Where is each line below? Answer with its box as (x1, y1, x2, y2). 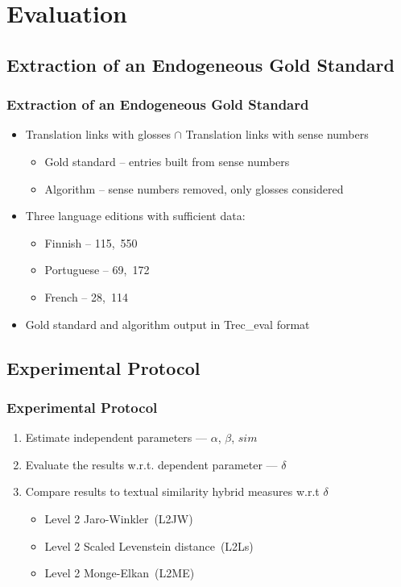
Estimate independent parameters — (25, 429, 207, 446)
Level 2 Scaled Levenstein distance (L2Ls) (44, 537, 254, 554)
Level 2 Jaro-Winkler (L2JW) (44, 510, 193, 527)
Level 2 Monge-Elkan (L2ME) (44, 564, 195, 581)
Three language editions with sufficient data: (25, 207, 246, 224)
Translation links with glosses (25, 126, 171, 143)
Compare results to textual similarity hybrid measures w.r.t (25, 483, 320, 500)
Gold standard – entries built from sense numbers (44, 152, 290, 169)
